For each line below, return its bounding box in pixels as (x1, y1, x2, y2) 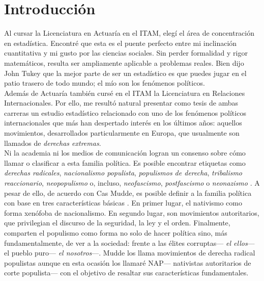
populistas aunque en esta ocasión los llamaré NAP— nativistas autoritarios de (4, 257, 251, 268)
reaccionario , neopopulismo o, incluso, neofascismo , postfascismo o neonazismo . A (4, 177, 260, 188)
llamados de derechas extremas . (4, 137, 101, 148)
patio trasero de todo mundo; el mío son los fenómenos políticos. (4, 78, 205, 88)
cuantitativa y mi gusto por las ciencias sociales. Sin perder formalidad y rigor (4, 47, 248, 58)
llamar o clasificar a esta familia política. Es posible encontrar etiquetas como (4, 157, 246, 168)
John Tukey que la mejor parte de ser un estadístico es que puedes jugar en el (4, 67, 247, 78)
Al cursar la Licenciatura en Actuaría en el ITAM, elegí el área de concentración (4, 28, 255, 38)
